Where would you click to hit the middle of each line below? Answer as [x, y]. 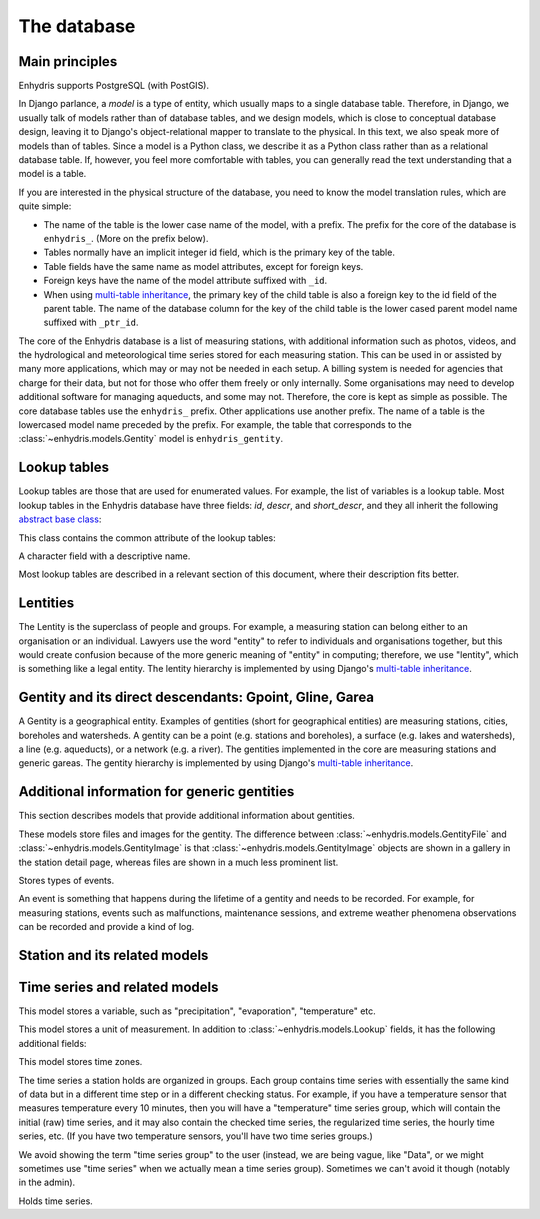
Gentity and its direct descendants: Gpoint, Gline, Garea [196, 697]
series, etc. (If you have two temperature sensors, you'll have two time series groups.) [196, 1136]
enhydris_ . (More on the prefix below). [126, 238]
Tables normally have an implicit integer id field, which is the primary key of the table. [219, 252]
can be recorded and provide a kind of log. [106, 927]
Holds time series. [56, 1201]
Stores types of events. [66, 880]
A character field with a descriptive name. [104, 556]
